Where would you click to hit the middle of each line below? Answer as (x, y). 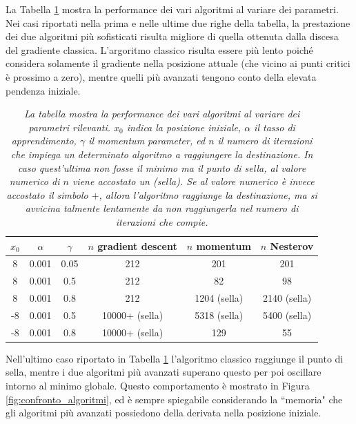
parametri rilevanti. (70, 127)
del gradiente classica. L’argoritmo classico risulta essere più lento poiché (159, 49)
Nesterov (292, 245)
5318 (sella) (219, 315)
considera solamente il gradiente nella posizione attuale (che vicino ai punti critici (178, 63)
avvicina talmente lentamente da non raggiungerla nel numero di (162, 208)
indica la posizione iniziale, (184, 127)
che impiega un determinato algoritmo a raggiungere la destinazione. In (162, 154)
